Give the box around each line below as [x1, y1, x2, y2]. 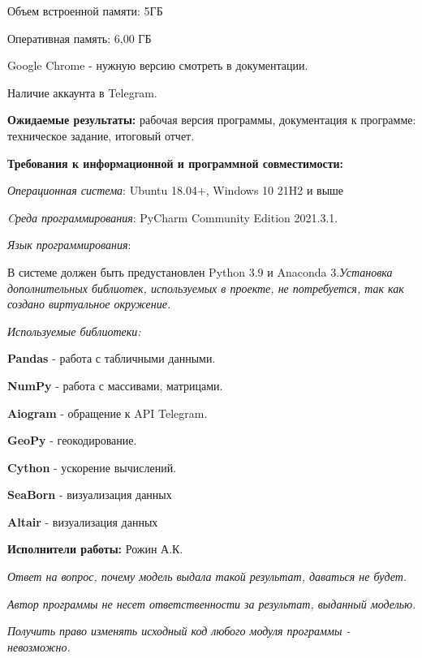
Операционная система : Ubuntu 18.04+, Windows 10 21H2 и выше [7, 182, 344, 199]
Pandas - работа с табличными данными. [7, 350, 216, 367]
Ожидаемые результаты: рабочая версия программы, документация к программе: [7, 111, 416, 128]
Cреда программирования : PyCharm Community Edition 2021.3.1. [7, 209, 338, 226]
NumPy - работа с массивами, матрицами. [7, 376, 223, 394]
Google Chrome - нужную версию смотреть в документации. [7, 57, 308, 74]
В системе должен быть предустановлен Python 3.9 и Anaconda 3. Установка [7, 263, 393, 280]
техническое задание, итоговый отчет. [7, 127, 195, 144]
